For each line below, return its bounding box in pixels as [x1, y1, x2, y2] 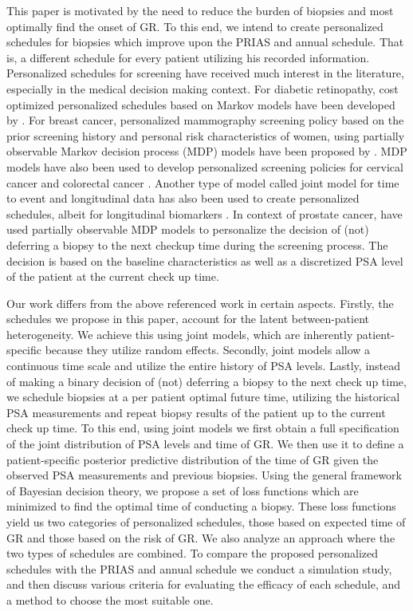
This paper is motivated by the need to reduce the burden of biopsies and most [6, 2, 394, 18]
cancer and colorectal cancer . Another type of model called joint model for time [6, 174, 399, 191]
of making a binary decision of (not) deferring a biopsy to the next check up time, [6, 373, 407, 389]
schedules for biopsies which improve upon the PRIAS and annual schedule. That [6, 34, 404, 50]
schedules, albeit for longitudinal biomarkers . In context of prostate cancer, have [6, 205, 403, 222]
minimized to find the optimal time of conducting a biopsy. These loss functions [6, 498, 396, 514]
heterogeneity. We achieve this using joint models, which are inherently [6, 325, 353, 342]
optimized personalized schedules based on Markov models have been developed [6, 96, 395, 112]
